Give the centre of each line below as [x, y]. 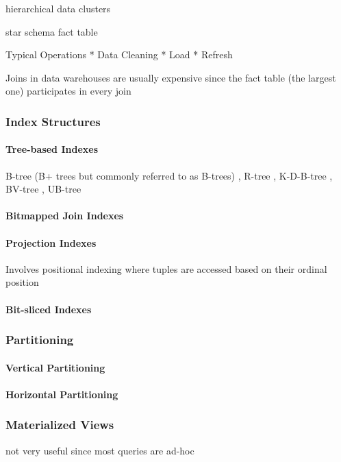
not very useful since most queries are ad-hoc [100, 450]
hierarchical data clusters [58, 8]
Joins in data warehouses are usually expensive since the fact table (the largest [171, 77]
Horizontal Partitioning [62, 394]
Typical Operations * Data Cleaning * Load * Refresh [119, 54]
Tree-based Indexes [52, 149]
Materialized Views [60, 425]
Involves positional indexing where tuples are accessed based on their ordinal [166, 268]
